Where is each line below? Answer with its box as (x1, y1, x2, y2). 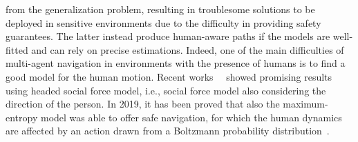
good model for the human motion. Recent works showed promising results (6, 69, 332, 83)
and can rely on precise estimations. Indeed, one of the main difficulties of (31, 42, 344, 57)
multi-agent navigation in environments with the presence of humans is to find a (6, 56, 346, 70)
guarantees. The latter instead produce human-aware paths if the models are (6, 29, 330, 43)
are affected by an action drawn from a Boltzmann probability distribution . (6, 123, 330, 138)
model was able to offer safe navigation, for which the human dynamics (40, 110, 342, 124)
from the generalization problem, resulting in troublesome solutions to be (6, 2, 315, 16)
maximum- (283, 97, 328, 111)
